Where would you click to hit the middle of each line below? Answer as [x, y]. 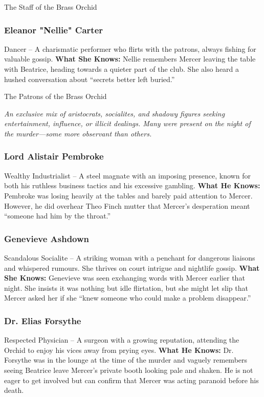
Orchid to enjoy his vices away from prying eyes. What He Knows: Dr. [119, 350]
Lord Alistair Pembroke [54, 156]
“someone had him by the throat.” [58, 216]
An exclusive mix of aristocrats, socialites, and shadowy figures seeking [115, 113]
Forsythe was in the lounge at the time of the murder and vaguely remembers [126, 360]
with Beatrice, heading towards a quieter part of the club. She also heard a [122, 69]
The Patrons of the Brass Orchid [56, 96]
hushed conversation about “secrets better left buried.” [90, 79]
